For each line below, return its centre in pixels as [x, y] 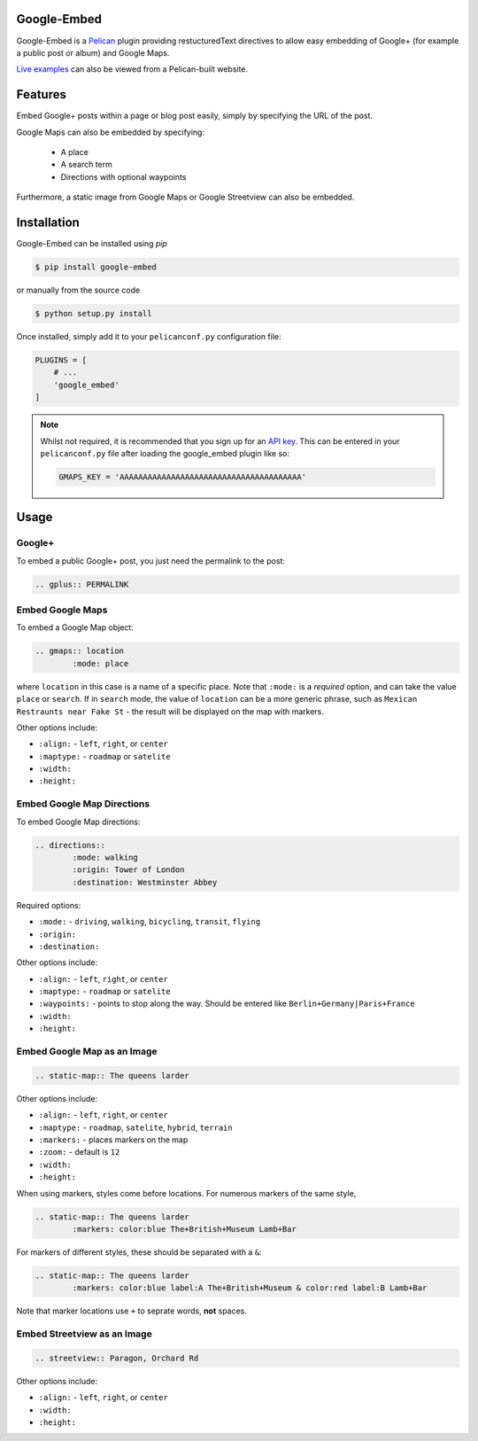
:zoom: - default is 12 [79, 1152]
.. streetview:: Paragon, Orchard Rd [117, 1358]
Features [41, 94]
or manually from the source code [78, 290]
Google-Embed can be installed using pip [92, 244]
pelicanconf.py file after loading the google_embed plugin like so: [165, 453]
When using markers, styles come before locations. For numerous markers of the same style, [186, 1193]
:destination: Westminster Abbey [145, 882]
